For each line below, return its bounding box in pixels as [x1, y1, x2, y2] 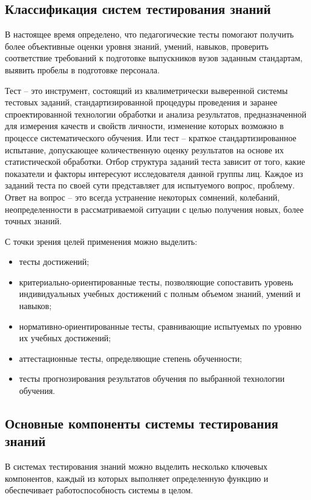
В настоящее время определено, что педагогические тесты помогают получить [5, 28, 294, 41]
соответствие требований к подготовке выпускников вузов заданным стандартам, [5, 52, 303, 64]
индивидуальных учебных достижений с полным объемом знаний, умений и [19, 287, 301, 300]
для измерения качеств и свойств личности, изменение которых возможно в [5, 119, 284, 132]
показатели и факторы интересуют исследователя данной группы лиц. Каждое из [5, 167, 303, 179]
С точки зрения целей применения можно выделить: [5, 235, 197, 247]
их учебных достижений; [19, 332, 111, 344]
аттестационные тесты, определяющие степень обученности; [19, 352, 242, 364]
